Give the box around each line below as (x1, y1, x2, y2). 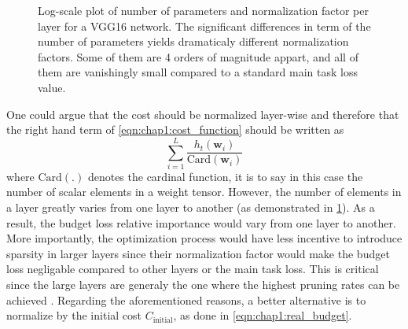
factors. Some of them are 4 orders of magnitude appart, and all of (38, 48, 358, 65)
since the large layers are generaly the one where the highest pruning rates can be (6, 276, 400, 293)
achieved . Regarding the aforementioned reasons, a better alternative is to (6, 291, 366, 308)
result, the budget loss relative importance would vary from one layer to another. (6, 214, 396, 231)
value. (38, 79, 66, 95)
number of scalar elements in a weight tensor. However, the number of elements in (6, 183, 402, 200)
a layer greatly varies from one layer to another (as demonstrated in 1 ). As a (6, 199, 375, 216)
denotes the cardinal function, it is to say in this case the (87, 168, 363, 184)
